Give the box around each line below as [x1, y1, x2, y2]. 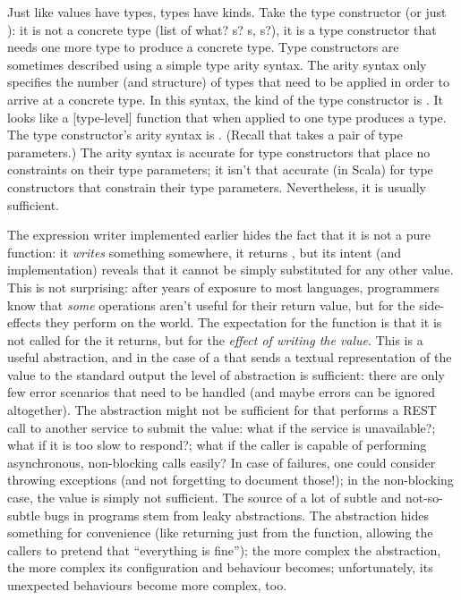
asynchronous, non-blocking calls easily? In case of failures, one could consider [7, 452, 436, 471]
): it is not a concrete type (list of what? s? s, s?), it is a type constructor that [7, 20, 437, 38]
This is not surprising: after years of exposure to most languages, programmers [7, 277, 440, 296]
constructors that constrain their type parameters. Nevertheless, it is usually [7, 177, 426, 196]
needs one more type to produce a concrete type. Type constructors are [7, 38, 399, 56]
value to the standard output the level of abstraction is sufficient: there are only [7, 365, 445, 384]
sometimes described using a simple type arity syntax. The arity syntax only [7, 55, 427, 73]
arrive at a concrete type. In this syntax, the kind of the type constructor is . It [7, 89, 443, 108]
